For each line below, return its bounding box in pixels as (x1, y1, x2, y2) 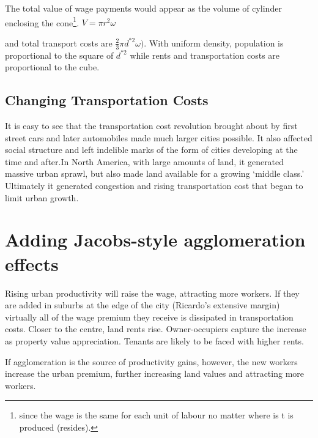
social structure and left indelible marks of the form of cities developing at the (5, 143, 298, 156)
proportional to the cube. (5, 61, 100, 73)
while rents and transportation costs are (130, 48, 280, 61)
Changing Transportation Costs (5, 91, 209, 109)
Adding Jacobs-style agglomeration (5, 227, 306, 252)
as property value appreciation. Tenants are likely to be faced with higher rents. (5, 334, 304, 347)
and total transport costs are (5, 36, 113, 49)
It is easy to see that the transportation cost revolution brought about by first (5, 119, 298, 132)
